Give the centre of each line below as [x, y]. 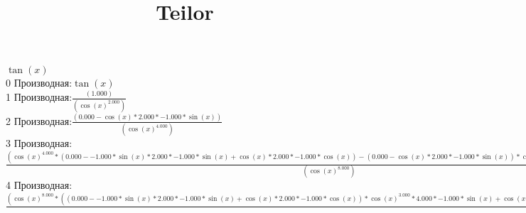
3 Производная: [39, 143]
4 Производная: [39, 185]
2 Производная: [39, 120]
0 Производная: [39, 83]
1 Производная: [39, 97]
